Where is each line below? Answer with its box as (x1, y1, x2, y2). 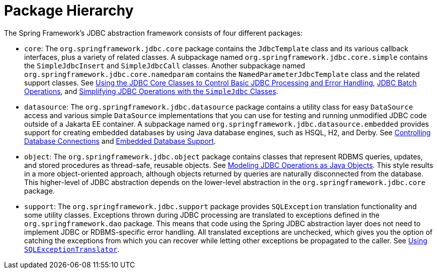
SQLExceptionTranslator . (24, 244, 120, 253)
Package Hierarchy (4, 2, 134, 19)
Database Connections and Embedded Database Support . (24, 136, 216, 145)
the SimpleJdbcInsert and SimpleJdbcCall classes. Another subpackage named (24, 61, 305, 70)
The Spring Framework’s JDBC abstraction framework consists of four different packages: (4, 28, 303, 37)
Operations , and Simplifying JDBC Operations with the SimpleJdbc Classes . (24, 86, 279, 96)
